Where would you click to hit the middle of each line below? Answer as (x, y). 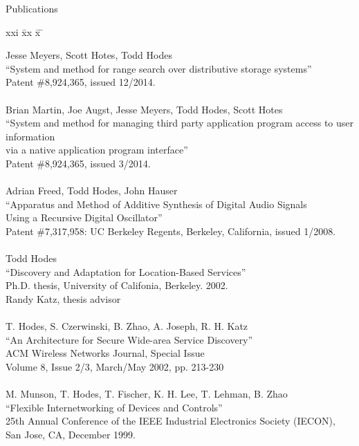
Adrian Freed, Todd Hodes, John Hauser (92, 191)
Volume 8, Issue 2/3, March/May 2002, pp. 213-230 (115, 366)
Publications (32, 8)
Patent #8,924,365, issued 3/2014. (78, 163)
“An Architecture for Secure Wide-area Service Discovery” (129, 339)
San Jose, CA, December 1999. (71, 434)
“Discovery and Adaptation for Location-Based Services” (126, 271)
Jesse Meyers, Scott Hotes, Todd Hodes (89, 55)
